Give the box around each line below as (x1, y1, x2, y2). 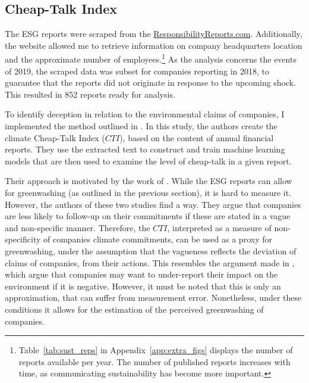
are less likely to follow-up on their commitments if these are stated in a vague (5, 210, 291, 222)
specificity (5, 233, 41, 245)
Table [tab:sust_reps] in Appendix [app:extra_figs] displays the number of (18, 344, 293, 356)
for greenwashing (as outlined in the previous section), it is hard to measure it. (5, 186, 292, 198)
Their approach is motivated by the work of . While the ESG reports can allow (5, 175, 292, 187)
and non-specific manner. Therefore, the (5, 221, 150, 233)
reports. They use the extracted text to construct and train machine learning (5, 143, 285, 155)
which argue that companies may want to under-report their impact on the (5, 268, 278, 281)
